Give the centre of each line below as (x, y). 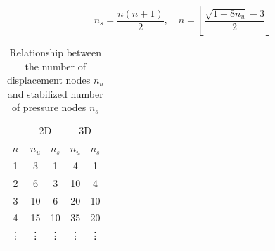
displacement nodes (49, 80)
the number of (55, 66)
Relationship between (56, 52)
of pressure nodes (49, 107)
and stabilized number (55, 93)
